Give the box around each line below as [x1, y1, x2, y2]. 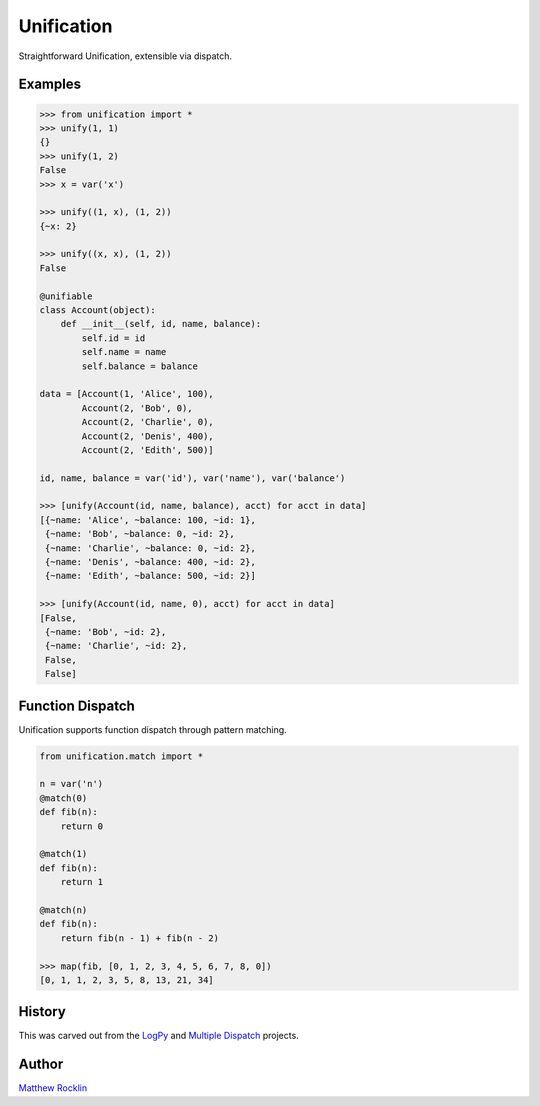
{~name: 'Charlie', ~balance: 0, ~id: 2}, [45, 542, 257, 554]
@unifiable [39, 290, 93, 302]
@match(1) [39, 848, 88, 860]
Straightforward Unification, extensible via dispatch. [18, 50, 233, 62]
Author [18, 1056, 64, 1073]
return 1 [60, 876, 104, 888]
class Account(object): [39, 305, 157, 316]
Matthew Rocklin [18, 1082, 88, 1094]
